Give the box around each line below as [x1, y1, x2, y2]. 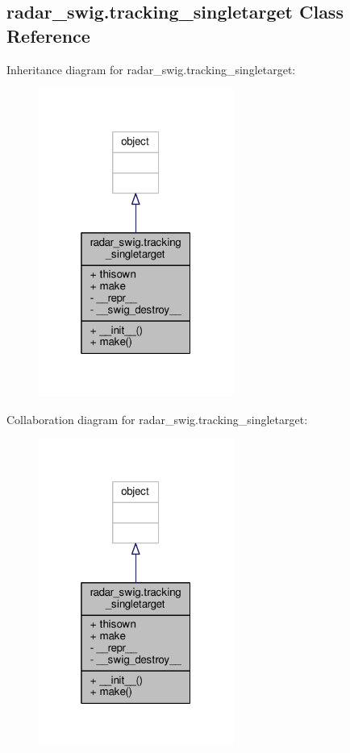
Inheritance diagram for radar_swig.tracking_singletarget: [6, 60, 296, 77]
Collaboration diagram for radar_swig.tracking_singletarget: [6, 410, 308, 427]
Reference [6, 23, 90, 48]
